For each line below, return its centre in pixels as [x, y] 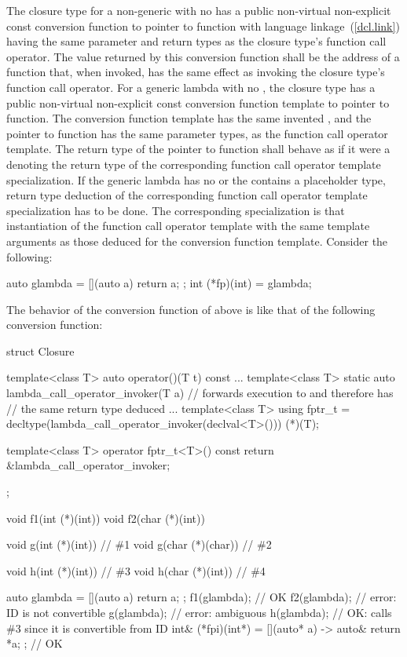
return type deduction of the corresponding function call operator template [187, 195]
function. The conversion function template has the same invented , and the [189, 118]
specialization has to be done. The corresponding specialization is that [176, 210]
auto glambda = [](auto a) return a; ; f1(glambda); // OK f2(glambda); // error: [202, 597]
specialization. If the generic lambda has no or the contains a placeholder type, [196, 179]
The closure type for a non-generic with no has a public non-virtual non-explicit [199, 10]
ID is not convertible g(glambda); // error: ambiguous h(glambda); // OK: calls [199, 612]
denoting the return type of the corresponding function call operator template [194, 164]
